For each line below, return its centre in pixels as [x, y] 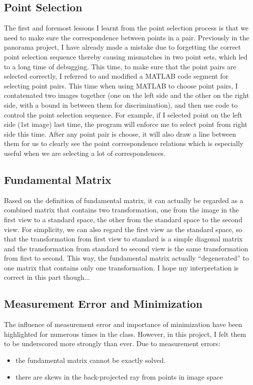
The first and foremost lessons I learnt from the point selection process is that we [126, 28]
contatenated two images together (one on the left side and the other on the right [127, 95]
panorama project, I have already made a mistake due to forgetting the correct [123, 47]
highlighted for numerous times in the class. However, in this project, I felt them [125, 334]
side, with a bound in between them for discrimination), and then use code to [121, 104]
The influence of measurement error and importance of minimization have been [123, 324]
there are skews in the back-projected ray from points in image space [119, 376]
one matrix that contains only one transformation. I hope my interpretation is [121, 267]
